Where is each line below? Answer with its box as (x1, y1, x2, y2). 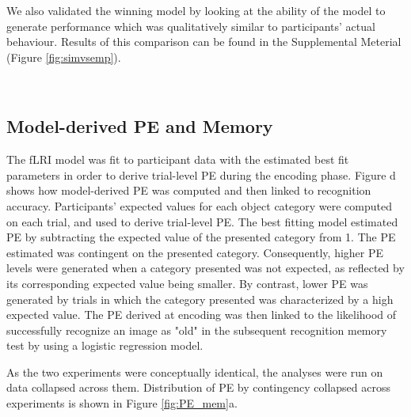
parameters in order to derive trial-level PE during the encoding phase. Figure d (6, 166, 396, 183)
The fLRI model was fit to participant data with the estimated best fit (6, 151, 349, 168)
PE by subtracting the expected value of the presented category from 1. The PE (6, 229, 396, 245)
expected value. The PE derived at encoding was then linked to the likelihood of (6, 306, 397, 323)
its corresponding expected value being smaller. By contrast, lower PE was (6, 275, 368, 291)
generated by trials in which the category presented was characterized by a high (6, 290, 394, 307)
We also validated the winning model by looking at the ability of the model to (6, 2, 386, 18)
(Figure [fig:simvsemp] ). (6, 48, 121, 65)
